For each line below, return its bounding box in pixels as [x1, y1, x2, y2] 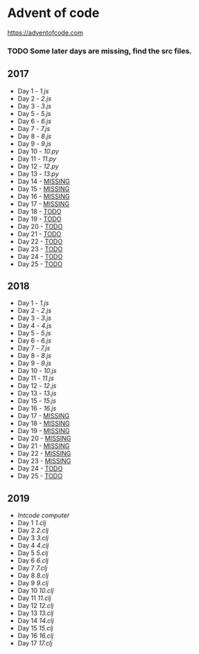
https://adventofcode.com [7, 28, 83, 37]
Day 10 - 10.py [17, 147, 59, 155]
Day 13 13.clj [17, 609, 54, 617]
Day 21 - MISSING [17, 442, 71, 450]
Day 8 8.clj [17, 571, 49, 580]
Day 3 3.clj [17, 534, 49, 542]
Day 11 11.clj [17, 594, 52, 602]
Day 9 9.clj [17, 579, 49, 587]
